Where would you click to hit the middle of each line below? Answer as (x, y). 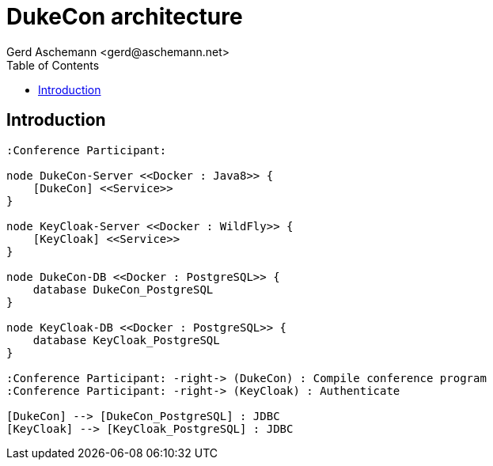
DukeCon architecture (125, 17)
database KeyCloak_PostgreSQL (126, 340)
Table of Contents (53, 65)
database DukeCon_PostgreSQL (123, 289)
